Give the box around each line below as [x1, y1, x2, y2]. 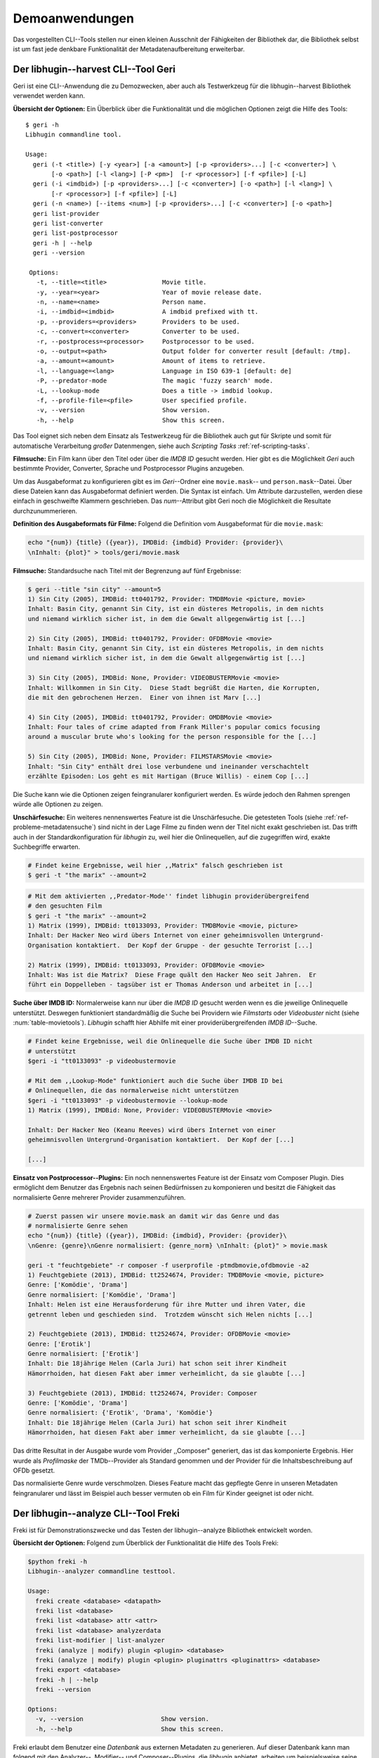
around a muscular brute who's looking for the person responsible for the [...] [27, 733, 317, 741]
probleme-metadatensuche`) [13, 823, 96, 831]
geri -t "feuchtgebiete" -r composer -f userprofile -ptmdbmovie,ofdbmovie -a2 [27, 1261, 310, 1269]
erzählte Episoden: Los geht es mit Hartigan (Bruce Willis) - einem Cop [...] [27, 772, 310, 781]
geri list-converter [32, 219, 104, 227]
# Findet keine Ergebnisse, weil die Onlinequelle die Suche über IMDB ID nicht [27, 1037, 313, 1046]
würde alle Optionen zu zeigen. [13, 800, 103, 809]
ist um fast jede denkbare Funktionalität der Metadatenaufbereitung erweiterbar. [13, 44, 245, 53]
